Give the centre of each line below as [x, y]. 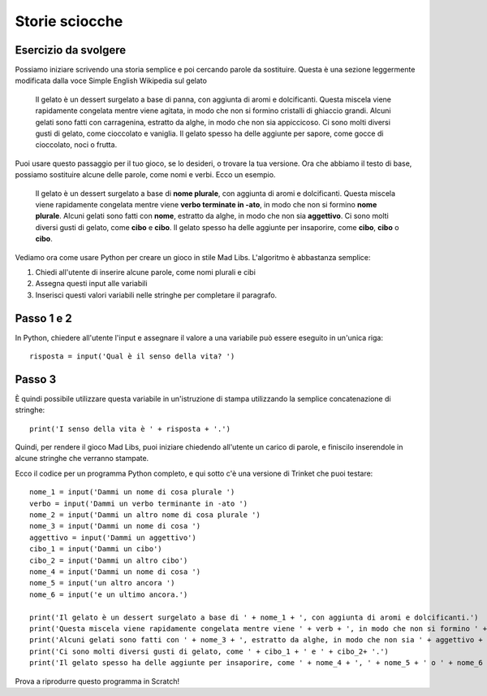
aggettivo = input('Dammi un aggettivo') [113, 537]
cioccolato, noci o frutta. [76, 145]
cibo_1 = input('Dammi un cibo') [96, 549]
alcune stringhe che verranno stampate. [82, 459]
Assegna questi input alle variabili [91, 284]
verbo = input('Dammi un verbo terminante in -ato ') [138, 503]
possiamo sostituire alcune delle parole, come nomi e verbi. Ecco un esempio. [145, 175]
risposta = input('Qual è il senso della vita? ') [132, 357]
